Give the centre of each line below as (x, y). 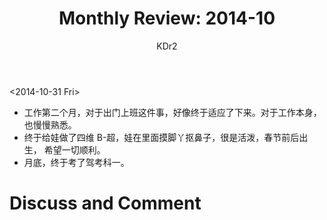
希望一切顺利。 (74, 149)
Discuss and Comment (105, 203)
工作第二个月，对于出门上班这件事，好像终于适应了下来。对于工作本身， (172, 112)
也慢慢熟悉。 (50, 124)
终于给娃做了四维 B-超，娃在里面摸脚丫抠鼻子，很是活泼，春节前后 (161, 137)
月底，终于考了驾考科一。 (76, 162)
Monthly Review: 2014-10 (167, 18)
